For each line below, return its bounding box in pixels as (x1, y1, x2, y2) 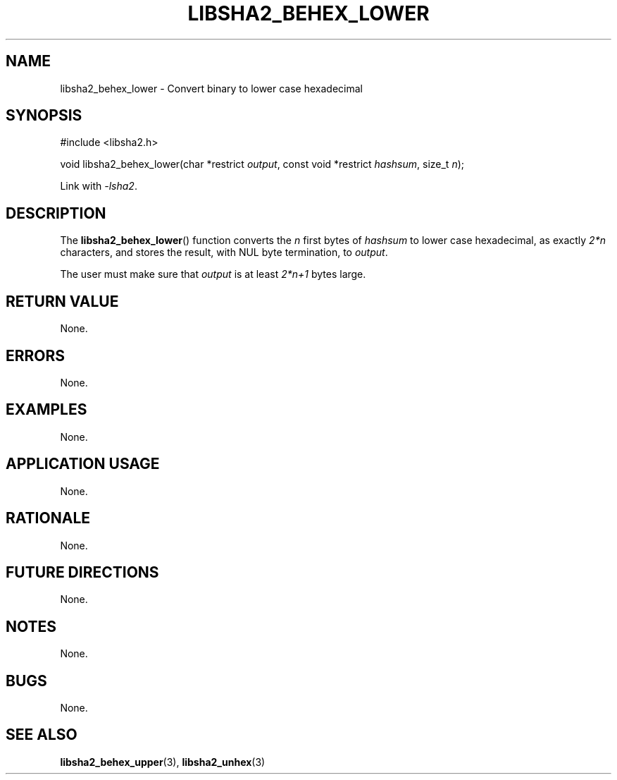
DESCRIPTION (6, 204, 106, 222)
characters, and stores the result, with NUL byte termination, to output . (60, 246, 388, 259)
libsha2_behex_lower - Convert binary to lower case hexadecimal (60, 82, 363, 95)
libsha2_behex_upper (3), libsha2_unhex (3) (60, 755, 266, 768)
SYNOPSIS (6, 106, 82, 125)
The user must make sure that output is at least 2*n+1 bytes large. (60, 268, 366, 281)
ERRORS (6, 346, 66, 365)
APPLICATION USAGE (6, 455, 160, 473)
